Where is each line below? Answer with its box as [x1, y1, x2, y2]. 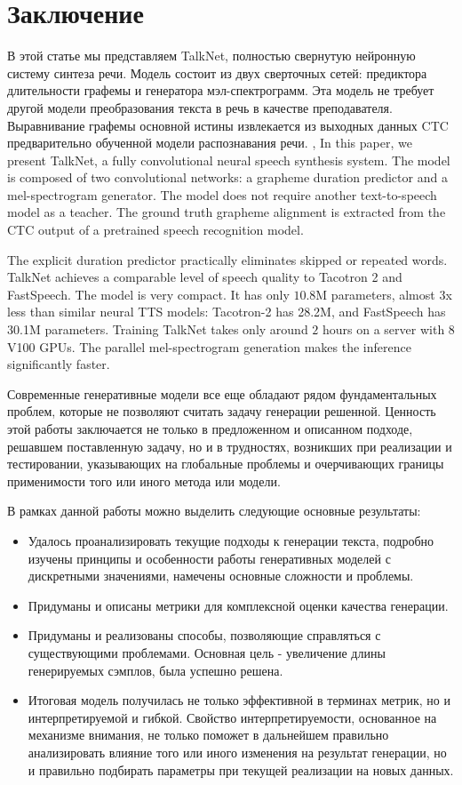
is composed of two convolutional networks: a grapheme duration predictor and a [7, 168, 448, 187]
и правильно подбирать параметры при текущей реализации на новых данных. [28, 760, 454, 779]
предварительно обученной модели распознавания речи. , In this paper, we [7, 133, 412, 152]
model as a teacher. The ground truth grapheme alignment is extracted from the [7, 203, 446, 221]
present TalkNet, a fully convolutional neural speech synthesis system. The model [7, 150, 450, 169]
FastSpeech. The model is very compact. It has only [7, 284, 290, 303]
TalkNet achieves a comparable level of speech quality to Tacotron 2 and [7, 268, 402, 286]
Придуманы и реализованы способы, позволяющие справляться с [28, 626, 381, 645]
